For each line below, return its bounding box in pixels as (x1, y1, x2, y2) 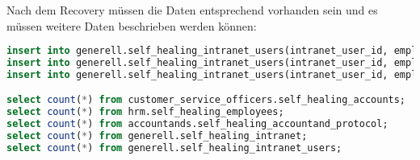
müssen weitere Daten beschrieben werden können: (6, 17, 257, 34)
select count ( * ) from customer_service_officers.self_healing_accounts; (6, 94, 406, 106)
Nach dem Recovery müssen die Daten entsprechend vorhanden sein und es (6, 2, 378, 18)
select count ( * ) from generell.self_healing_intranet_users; (6, 142, 342, 154)
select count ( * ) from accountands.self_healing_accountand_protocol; (6, 118, 388, 130)
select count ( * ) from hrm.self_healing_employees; (6, 106, 284, 118)
